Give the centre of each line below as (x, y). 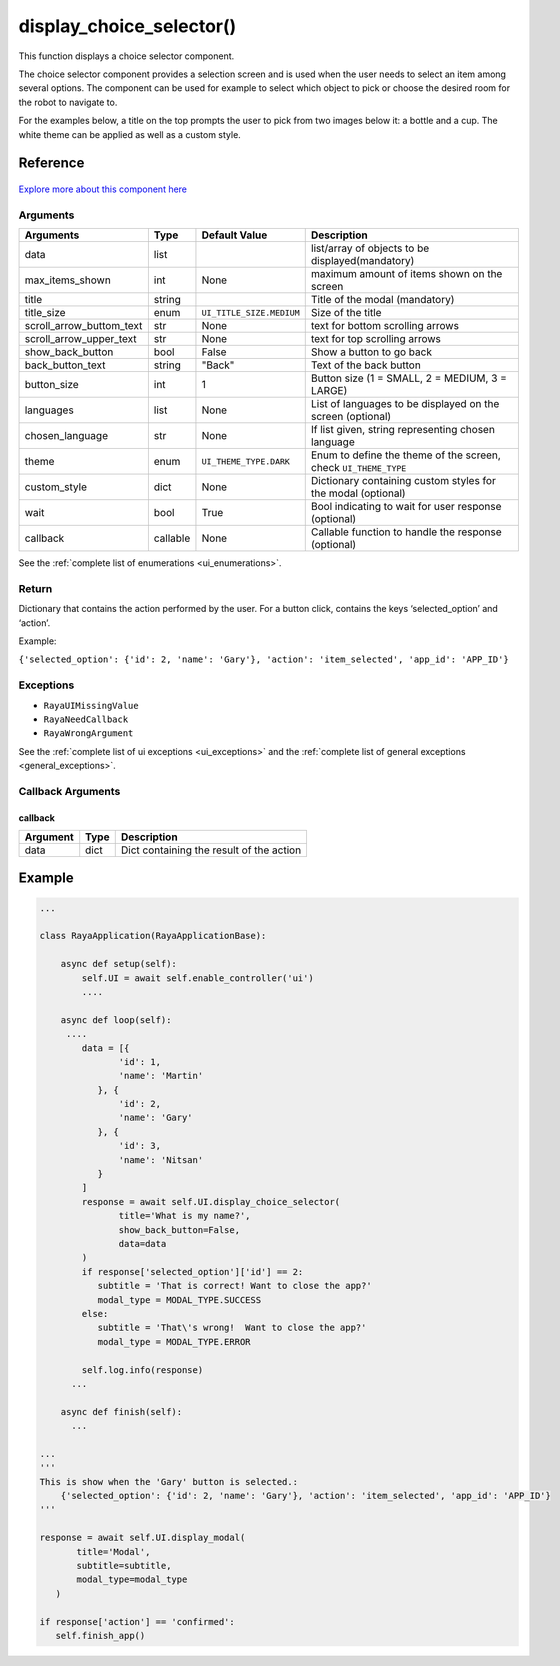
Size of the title (346, 313)
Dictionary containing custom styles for (403, 481)
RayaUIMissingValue (91, 705)
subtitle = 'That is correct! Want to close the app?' (234, 1286)
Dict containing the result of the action (211, 850)
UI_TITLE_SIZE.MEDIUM (250, 312)
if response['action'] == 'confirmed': (137, 1621)
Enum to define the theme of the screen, (406, 455)
